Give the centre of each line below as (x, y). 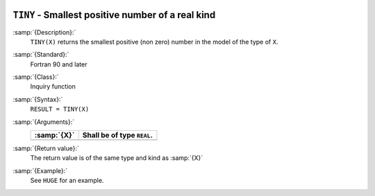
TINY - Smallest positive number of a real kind (114, 15)
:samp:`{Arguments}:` (44, 122)
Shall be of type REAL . (117, 135)
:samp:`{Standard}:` (41, 55)
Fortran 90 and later (59, 64)
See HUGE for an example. (67, 181)
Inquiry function (53, 87)
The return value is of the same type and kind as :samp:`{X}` (117, 158)
